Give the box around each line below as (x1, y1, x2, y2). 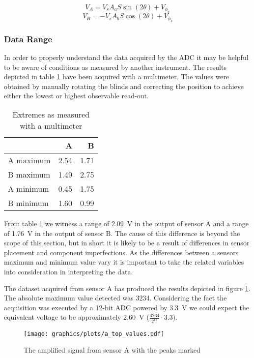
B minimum (8, 197, 49, 209)
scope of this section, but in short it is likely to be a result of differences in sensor (4, 238, 250, 248)
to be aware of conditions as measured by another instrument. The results (4, 61, 226, 72)
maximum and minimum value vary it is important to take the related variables (4, 257, 244, 267)
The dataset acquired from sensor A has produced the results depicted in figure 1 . (4, 283, 251, 293)
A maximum (8, 154, 51, 166)
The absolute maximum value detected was (4, 293, 134, 303)
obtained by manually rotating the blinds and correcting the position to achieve (4, 81, 244, 91)
